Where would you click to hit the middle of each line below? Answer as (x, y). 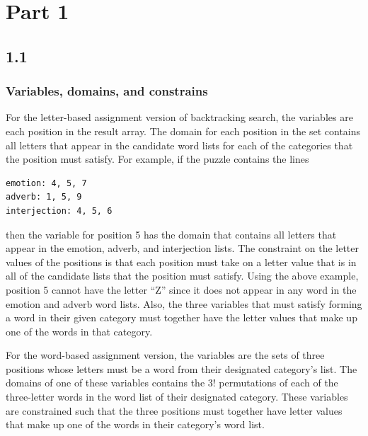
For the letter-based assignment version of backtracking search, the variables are (179, 117)
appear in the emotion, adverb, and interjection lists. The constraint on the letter (182, 248)
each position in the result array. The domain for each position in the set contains (183, 131)
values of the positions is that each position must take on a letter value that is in (181, 262)
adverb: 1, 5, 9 (44, 197)
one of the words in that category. (79, 331)
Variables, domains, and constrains (107, 91)
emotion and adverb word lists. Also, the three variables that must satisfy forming (184, 303)
